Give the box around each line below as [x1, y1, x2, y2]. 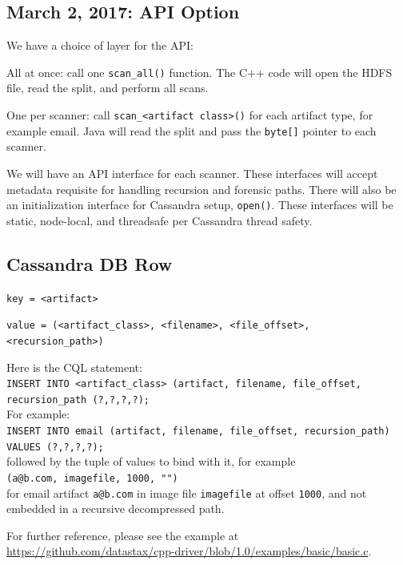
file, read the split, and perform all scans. [6, 79, 209, 96]
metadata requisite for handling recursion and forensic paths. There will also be [6, 180, 397, 197]
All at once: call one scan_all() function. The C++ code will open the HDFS [6, 63, 393, 80]
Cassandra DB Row [6, 251, 173, 276]
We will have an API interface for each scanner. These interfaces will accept [6, 164, 378, 181]
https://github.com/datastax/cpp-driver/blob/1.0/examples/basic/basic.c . [6, 543, 372, 559]
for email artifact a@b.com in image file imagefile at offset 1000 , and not [6, 484, 367, 501]
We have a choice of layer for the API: [6, 37, 194, 54]
